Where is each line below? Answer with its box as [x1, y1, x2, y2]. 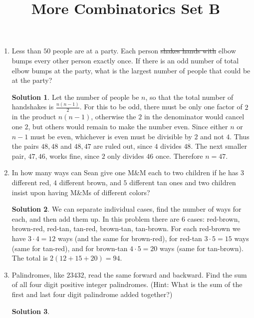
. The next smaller [191, 141, 247, 151]
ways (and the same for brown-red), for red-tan [57, 233, 202, 244]
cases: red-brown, [187, 213, 240, 224]
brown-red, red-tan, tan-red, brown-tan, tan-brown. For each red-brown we [11, 223, 241, 234]
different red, [11, 177, 51, 188]
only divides [107, 150, 144, 161]
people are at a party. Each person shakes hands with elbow [52, 45, 236, 56]
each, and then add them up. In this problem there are [11, 213, 180, 224]
